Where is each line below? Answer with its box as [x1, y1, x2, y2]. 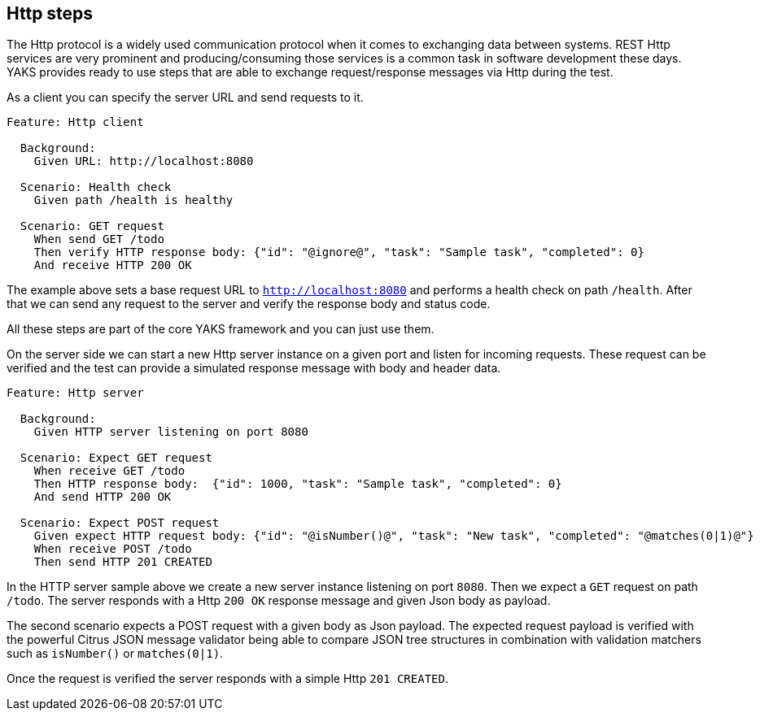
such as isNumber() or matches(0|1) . [7, 646, 224, 661]
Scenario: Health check [20, 180, 172, 194]
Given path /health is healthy [33, 193, 234, 207]
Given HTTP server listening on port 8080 [33, 425, 308, 439]
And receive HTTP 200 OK [33, 259, 192, 272]
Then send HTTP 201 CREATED [33, 555, 212, 569]
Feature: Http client [7, 115, 144, 129]
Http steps [7, 3, 94, 24]
